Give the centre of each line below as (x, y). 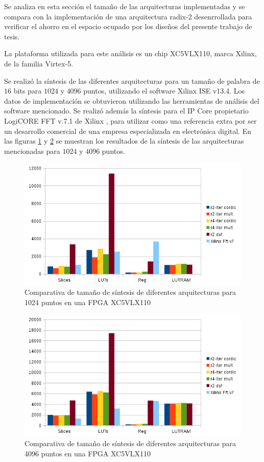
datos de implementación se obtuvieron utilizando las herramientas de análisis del (132, 100)
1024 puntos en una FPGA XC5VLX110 (88, 302)
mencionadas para (32, 151)
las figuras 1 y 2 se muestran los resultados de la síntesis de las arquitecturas (124, 141)
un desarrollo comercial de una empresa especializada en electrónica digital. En (128, 131)
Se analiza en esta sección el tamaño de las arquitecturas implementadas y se (125, 6)
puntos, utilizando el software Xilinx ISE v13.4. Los (164, 91)
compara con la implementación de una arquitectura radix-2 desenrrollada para (128, 16)
